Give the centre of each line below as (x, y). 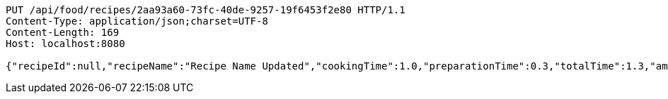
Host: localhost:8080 (65, 44)
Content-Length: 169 (63, 32)
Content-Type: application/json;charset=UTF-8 (137, 21)
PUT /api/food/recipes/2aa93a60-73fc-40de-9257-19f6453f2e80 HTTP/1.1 (206, 10)
